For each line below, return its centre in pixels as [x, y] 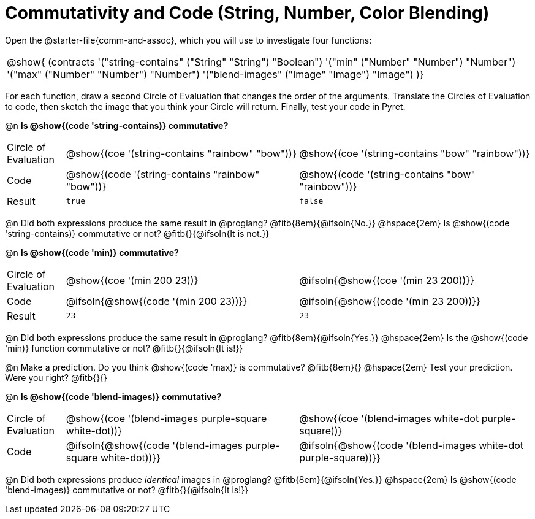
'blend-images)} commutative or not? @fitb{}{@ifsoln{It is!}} [127, 490]
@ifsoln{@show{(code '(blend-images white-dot [412, 445]
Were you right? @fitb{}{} [56, 377]
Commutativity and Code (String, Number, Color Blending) [247, 13]
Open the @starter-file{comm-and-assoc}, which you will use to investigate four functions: [188, 40]
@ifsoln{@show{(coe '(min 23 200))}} [387, 280]
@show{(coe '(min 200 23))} [132, 280]
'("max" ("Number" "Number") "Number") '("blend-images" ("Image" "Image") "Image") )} [215, 74]
